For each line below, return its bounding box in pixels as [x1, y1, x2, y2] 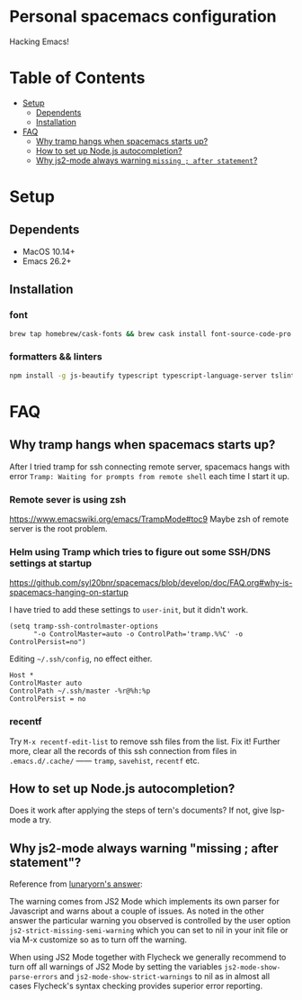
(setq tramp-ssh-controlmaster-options [9, 622, 159, 632]
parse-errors [9, 973, 58, 982]
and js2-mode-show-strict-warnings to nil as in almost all [59, 971, 271, 982]
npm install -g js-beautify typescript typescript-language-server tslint [9, 371, 296, 380]
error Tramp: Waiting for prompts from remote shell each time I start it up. [9, 470, 290, 481]
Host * [9, 671, 34, 680]
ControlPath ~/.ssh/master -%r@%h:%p [9, 686, 151, 695]
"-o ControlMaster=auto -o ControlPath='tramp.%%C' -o [32, 630, 244, 639]
